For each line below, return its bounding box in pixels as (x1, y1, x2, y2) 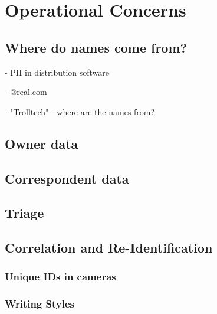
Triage (5, 204, 44, 222)
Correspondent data (5, 169, 129, 187)
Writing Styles (5, 296, 74, 311)
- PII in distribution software (5, 66, 110, 78)
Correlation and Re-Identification (5, 238, 213, 257)
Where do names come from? (5, 38, 187, 56)
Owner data (5, 134, 78, 152)
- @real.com (5, 86, 47, 98)
